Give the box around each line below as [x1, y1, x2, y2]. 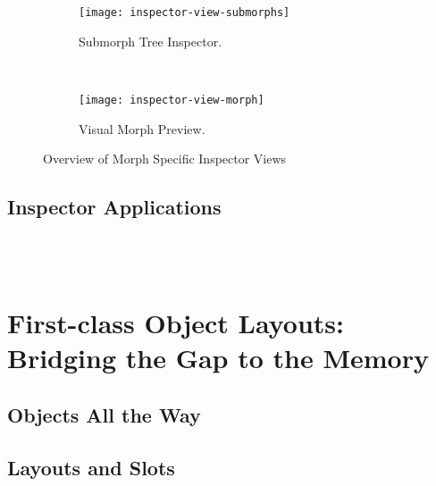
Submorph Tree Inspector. [79, 31, 222, 50]
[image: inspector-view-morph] [79, 93, 264, 106]
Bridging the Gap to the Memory [7, 339, 429, 376]
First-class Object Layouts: [7, 305, 344, 341]
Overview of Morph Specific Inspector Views [43, 149, 287, 168]
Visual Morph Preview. [79, 119, 205, 138]
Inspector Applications [7, 193, 222, 221]
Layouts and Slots [7, 453, 175, 481]
